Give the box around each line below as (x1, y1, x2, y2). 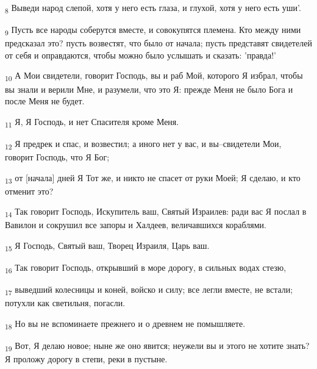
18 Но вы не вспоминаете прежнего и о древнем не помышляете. (5, 317, 246, 331)
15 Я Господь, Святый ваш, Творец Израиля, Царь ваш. (5, 239, 210, 253)
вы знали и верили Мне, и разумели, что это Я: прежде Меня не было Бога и (5, 82, 293, 95)
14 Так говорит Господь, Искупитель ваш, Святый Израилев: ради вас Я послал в (5, 205, 307, 220)
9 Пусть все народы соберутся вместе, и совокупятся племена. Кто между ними (5, 23, 301, 37)
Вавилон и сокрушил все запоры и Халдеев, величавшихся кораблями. (5, 218, 266, 231)
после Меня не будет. (5, 95, 85, 107)
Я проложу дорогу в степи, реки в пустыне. (5, 353, 168, 365)
